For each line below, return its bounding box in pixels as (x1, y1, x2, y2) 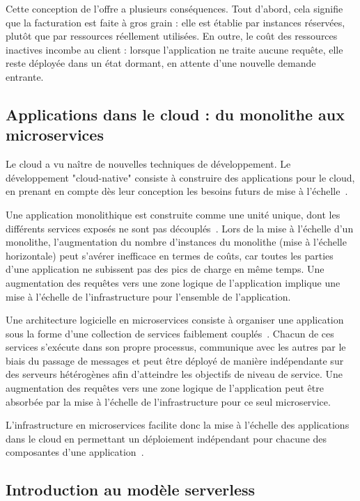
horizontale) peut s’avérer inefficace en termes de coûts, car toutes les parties (6, 248, 334, 262)
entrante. (6, 69, 44, 83)
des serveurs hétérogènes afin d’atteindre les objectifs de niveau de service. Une (6, 367, 343, 381)
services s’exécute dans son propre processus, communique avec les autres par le (6, 340, 346, 354)
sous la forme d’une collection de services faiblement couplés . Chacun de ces (6, 326, 334, 340)
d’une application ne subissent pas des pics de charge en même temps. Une (6, 262, 324, 276)
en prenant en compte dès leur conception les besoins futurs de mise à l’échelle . (6, 184, 348, 198)
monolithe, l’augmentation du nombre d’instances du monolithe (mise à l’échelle (6, 234, 347, 249)
